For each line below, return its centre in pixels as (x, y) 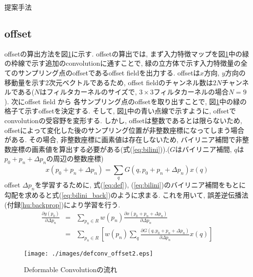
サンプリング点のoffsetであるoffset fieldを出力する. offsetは (109, 72)
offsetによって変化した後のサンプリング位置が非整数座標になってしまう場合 (125, 130)
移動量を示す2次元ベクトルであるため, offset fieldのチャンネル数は (109, 82)
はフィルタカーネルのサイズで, (88, 92)
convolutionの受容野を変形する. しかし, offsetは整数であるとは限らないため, (123, 120)
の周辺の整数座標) (75, 158)
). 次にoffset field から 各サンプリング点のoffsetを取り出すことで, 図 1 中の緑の (126, 101)
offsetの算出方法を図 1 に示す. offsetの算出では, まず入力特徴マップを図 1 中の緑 (127, 53)
